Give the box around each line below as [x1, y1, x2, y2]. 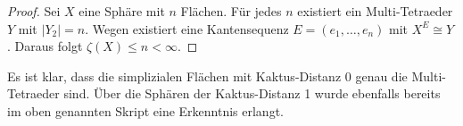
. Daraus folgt [7, 37, 83, 55]
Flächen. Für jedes [180, 2, 282, 20]
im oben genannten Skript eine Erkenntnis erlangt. [7, 101, 284, 120]
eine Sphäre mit [79, 2, 165, 20]
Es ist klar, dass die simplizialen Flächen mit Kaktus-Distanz [7, 66, 342, 85]
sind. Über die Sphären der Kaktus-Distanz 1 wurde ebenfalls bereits [63, 84, 441, 103]
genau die [355, 66, 408, 85]
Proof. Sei [7, 2, 61, 20]
